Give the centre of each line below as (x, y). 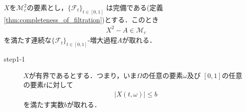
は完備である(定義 (134, 7)
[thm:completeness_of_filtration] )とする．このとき (82, 19)
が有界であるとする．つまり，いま (83, 75)
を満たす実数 (44, 104)
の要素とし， (47, 7)
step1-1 (15, 59)
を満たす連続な (28, 40)
